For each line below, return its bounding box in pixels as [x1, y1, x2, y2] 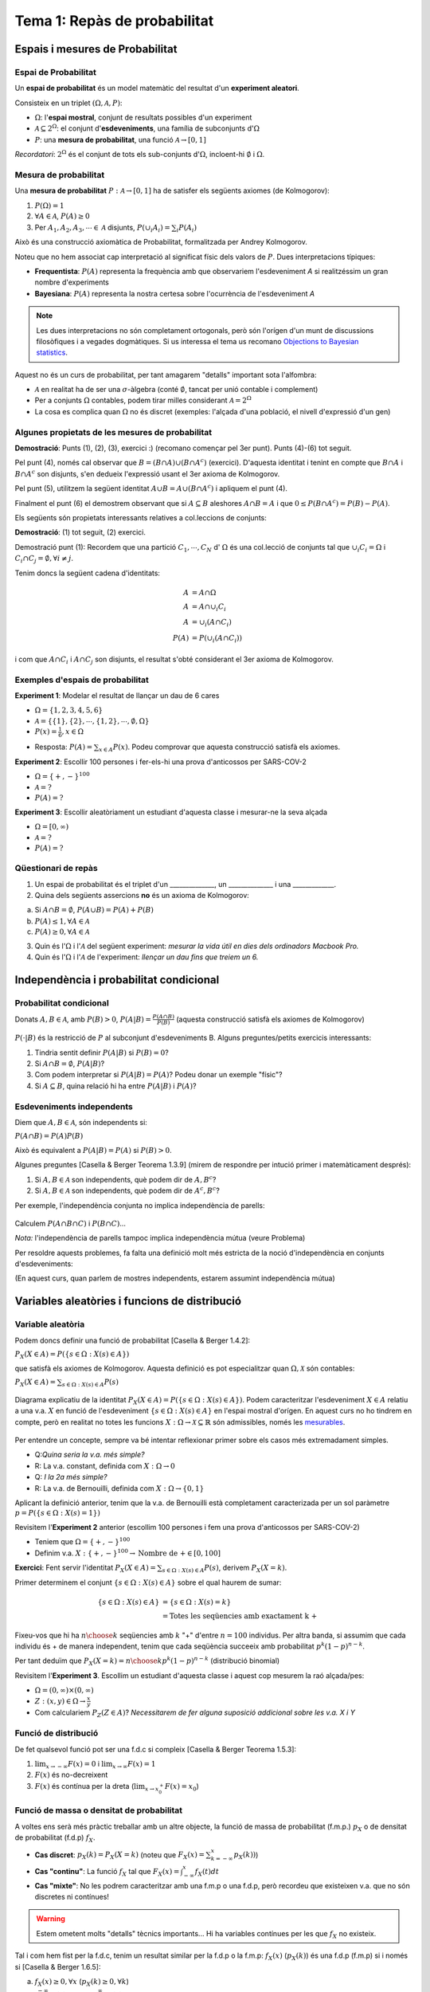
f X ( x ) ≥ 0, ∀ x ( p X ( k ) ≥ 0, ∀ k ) [34, 1977, 129, 1988]
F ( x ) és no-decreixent [34, 1770, 108, 1780]
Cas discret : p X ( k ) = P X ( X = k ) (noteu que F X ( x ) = [34, 1849, 205, 1861]
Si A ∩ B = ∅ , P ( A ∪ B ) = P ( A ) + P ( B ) [34, 905, 154, 915]
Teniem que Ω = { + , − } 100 [34, 1536, 131, 1547]
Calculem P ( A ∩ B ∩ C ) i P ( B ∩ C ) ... [14, 1218, 127, 1228]
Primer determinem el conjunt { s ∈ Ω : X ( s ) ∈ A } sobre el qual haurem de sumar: [14, 1578, 282, 1587]
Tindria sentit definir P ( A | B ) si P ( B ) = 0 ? [34, 1048, 169, 1057]
